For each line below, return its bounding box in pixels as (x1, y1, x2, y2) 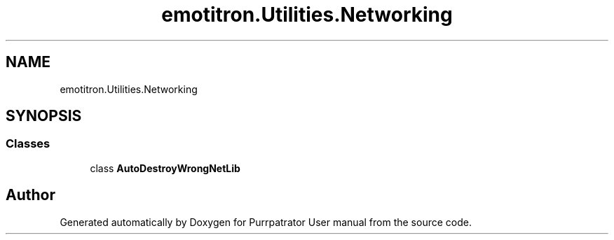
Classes (6, 136, 50, 151)
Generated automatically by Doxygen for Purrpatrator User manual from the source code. (60, 216, 472, 228)
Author (6, 186, 55, 204)
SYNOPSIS (6, 107, 82, 125)
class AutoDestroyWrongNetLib (90, 162, 240, 174)
